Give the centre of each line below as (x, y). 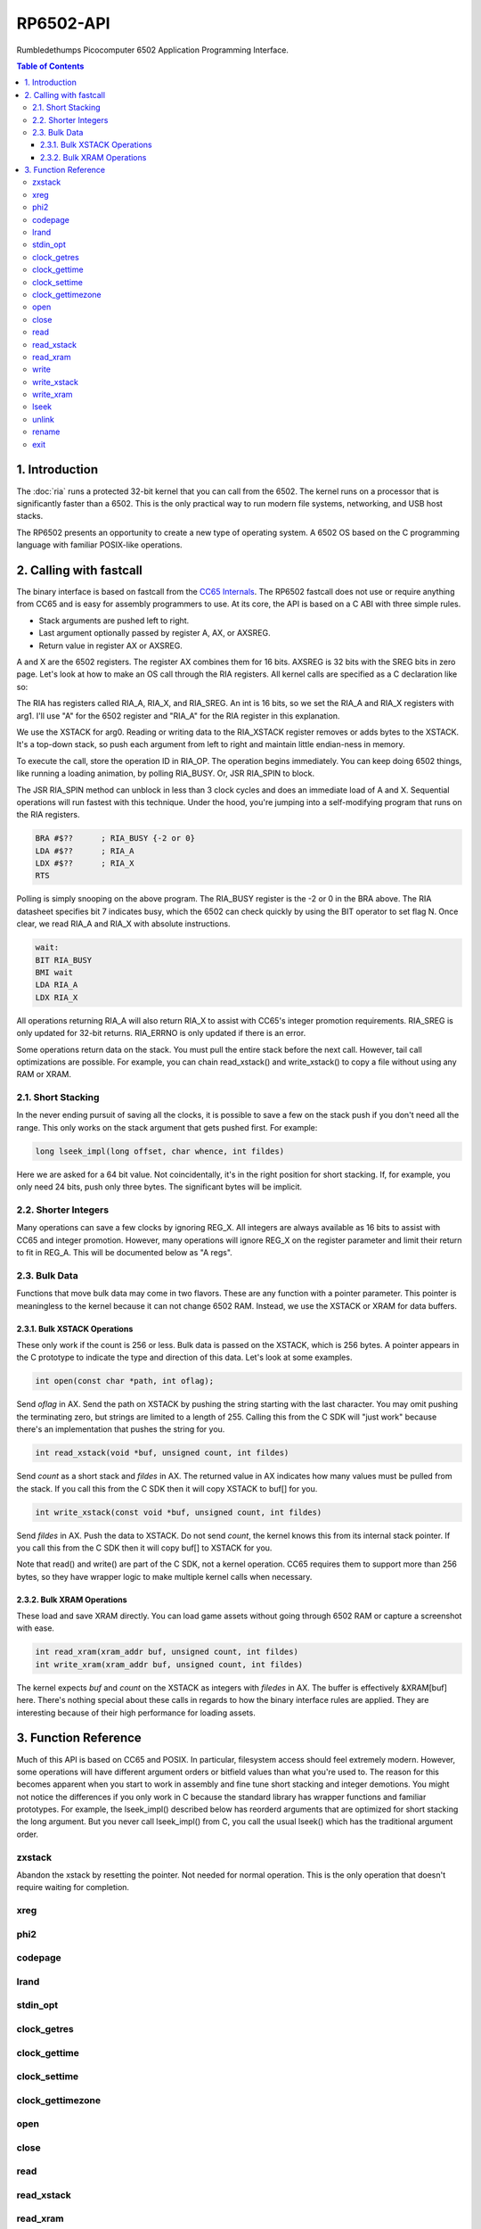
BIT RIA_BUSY (64, 960)
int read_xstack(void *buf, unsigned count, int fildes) (162, 1453)
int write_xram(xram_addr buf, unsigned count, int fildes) (169, 1664)
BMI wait (54, 972)
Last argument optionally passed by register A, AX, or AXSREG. (155, 633)
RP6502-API (63, 23)
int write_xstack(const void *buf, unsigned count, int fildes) (179, 1512)
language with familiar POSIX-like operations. (99, 545)
